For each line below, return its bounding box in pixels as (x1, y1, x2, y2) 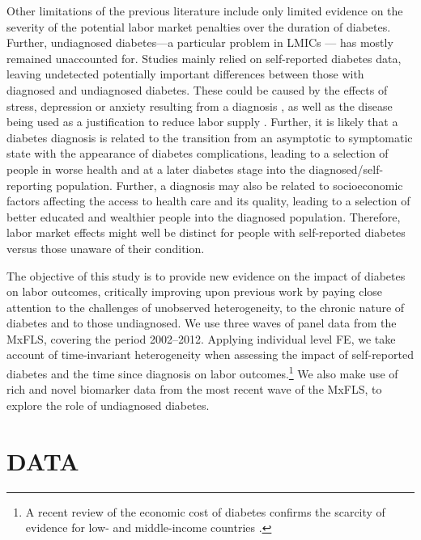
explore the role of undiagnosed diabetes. (6, 396, 210, 413)
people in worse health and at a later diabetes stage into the (6, 160, 305, 177)
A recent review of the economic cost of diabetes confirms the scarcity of (25, 503, 385, 520)
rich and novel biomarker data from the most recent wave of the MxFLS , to (6, 381, 382, 398)
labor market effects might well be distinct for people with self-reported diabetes (6, 224, 406, 241)
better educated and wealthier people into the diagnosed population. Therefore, (6, 208, 401, 225)
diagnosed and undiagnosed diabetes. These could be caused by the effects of (6, 81, 388, 98)
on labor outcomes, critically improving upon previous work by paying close (6, 283, 383, 300)
